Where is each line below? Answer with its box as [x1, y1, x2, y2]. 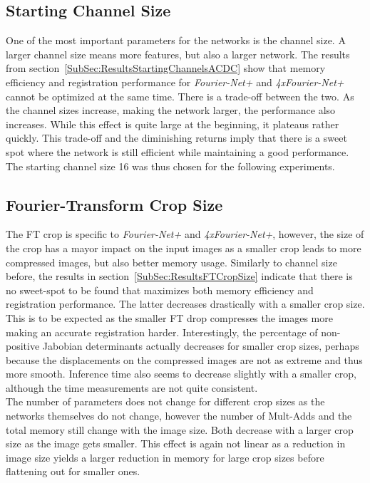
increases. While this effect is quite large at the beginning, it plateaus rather [6, 116, 339, 131]
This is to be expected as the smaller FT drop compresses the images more [6, 310, 333, 325]
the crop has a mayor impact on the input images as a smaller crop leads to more [6, 240, 361, 255]
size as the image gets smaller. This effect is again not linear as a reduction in [6, 436, 346, 451]
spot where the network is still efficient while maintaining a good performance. [6, 144, 349, 159]
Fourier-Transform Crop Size [6, 193, 223, 215]
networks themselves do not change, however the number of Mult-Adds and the [6, 408, 352, 423]
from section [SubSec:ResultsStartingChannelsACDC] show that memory [6, 61, 326, 76]
